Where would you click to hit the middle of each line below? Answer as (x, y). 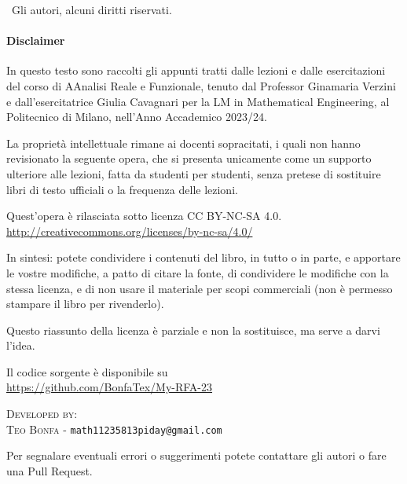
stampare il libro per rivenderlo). (85, 304)
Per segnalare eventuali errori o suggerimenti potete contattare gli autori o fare (196, 455)
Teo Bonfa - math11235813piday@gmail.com (114, 429)
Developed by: (42, 414)
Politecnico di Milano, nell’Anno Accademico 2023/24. (137, 117)
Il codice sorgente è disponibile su (87, 371)
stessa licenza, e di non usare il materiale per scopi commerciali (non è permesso (200, 288)
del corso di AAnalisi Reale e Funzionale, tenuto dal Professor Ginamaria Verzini (201, 85)
